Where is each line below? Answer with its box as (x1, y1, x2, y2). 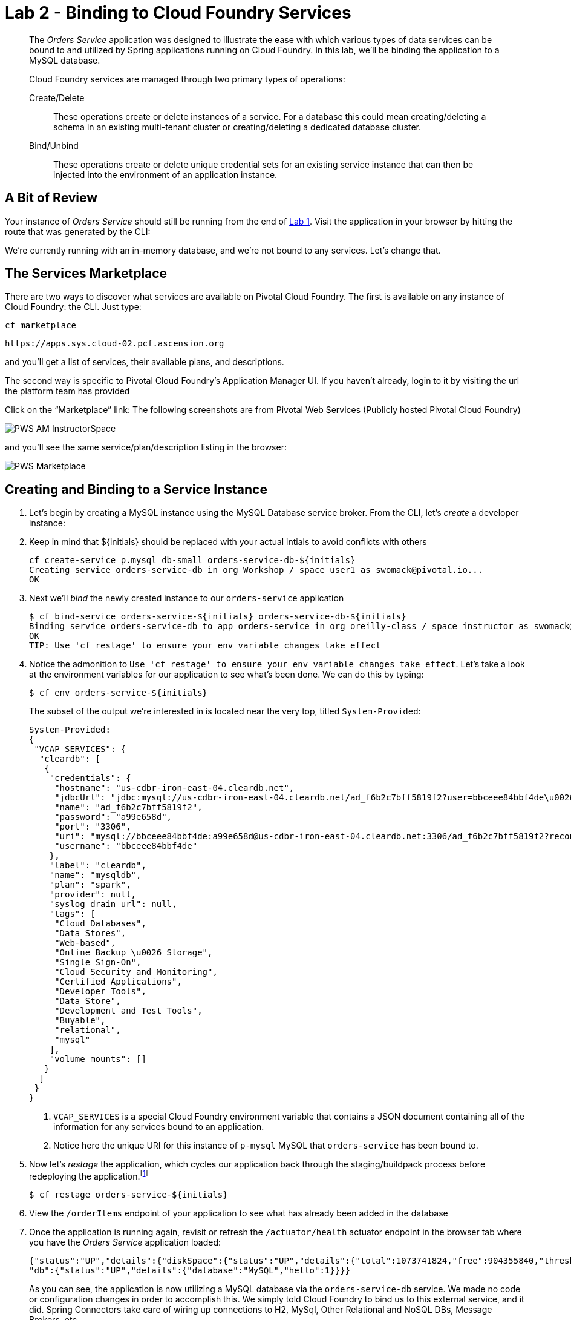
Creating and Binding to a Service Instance (5, 481, 267, 497)
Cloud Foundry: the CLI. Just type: (5, 302, 142, 312)
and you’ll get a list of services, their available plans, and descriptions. (5, 357, 284, 368)
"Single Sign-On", (54, 957, 142, 968)
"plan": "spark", (49, 880, 131, 890)
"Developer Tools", (54, 986, 146, 997)
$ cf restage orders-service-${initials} (29, 1189, 228, 1200)
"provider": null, (49, 889, 137, 900)
